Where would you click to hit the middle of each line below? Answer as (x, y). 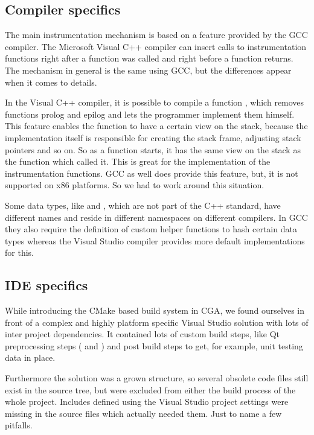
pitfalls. (19, 425)
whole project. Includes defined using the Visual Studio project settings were (147, 402)
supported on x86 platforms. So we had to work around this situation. (135, 185)
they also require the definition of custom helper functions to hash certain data (151, 229)
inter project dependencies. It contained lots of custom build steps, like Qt (143, 334)
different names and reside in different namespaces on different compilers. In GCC (156, 217)
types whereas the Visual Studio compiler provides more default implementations (155, 240)
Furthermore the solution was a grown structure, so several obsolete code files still (157, 378)
